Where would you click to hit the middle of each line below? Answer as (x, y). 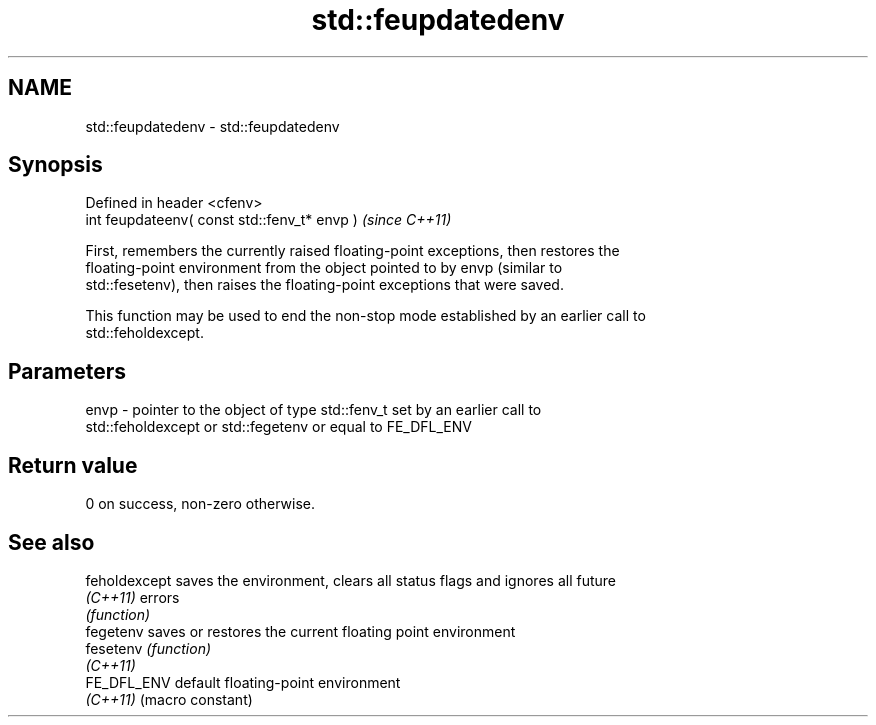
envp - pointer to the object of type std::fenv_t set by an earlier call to (313, 410)
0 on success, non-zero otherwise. (200, 504)
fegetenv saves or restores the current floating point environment (300, 631)
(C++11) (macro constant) (169, 699)
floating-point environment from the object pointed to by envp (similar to (324, 268)
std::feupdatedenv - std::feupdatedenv (212, 126)
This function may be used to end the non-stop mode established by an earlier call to (365, 316)
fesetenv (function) (148, 648)
